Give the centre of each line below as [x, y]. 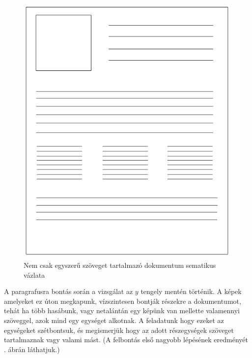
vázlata [34, 275]
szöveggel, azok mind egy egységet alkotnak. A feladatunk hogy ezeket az [114, 320]
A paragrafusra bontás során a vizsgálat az [69, 291]
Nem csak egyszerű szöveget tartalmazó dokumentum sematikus [120, 265]
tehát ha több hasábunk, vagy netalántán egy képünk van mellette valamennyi [122, 310]
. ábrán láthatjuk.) [32, 349]
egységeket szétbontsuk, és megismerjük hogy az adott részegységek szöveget [119, 330]
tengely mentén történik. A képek [191, 291]
